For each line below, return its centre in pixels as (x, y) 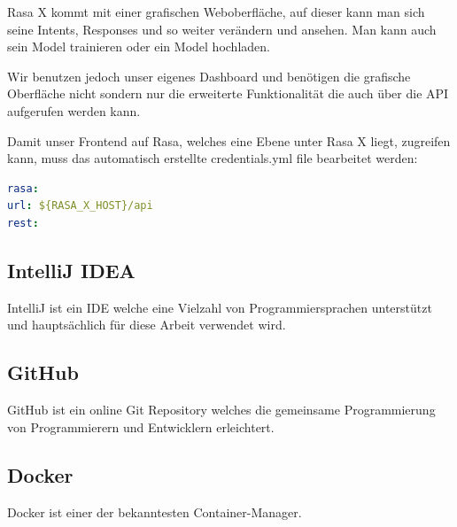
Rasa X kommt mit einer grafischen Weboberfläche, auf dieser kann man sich (216, 12)
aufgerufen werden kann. (74, 110)
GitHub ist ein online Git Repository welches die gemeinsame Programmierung (221, 410)
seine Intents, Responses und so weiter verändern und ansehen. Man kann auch (222, 29)
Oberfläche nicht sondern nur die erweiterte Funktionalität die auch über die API (228, 93)
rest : (23, 223)
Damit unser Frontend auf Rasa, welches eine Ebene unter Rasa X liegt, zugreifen (229, 140)
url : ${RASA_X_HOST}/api (80, 206)
